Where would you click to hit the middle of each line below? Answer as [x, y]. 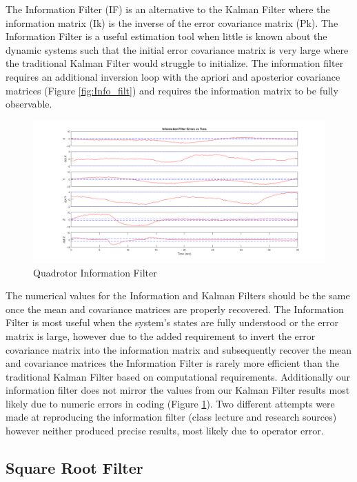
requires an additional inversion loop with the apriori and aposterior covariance [173, 76]
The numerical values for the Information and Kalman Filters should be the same [178, 295]
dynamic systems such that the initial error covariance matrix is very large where [177, 49]
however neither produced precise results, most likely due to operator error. [165, 431]
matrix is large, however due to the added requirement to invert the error [161, 335]
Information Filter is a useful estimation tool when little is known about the [166, 36]
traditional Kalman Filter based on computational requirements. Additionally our [178, 376]
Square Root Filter [74, 468]
